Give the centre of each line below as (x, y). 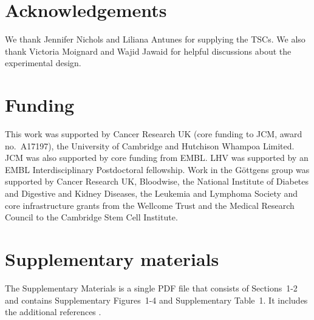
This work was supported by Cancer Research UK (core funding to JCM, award (154, 134)
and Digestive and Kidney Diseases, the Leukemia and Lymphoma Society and (152, 193)
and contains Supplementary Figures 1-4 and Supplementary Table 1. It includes (156, 300)
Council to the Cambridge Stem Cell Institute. (91, 217)
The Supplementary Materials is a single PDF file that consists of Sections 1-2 (151, 288)
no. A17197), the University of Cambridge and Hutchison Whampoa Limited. (150, 145)
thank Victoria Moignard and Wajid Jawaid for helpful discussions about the (148, 51)
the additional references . (53, 312)
